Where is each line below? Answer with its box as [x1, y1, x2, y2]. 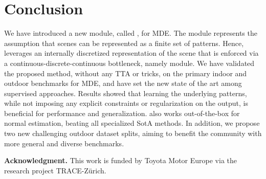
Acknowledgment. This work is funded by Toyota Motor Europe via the [4, 155, 237, 166]
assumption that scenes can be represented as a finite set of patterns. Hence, [4, 37, 244, 48]
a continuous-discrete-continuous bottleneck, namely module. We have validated [4, 57, 255, 68]
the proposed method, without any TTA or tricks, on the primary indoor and [4, 68, 247, 78]
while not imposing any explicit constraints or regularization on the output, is [4, 98, 248, 108]
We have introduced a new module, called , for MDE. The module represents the [4, 28, 257, 38]
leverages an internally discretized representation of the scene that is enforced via [4, 48, 259, 58]
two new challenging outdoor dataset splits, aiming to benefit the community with [4, 128, 262, 139]
